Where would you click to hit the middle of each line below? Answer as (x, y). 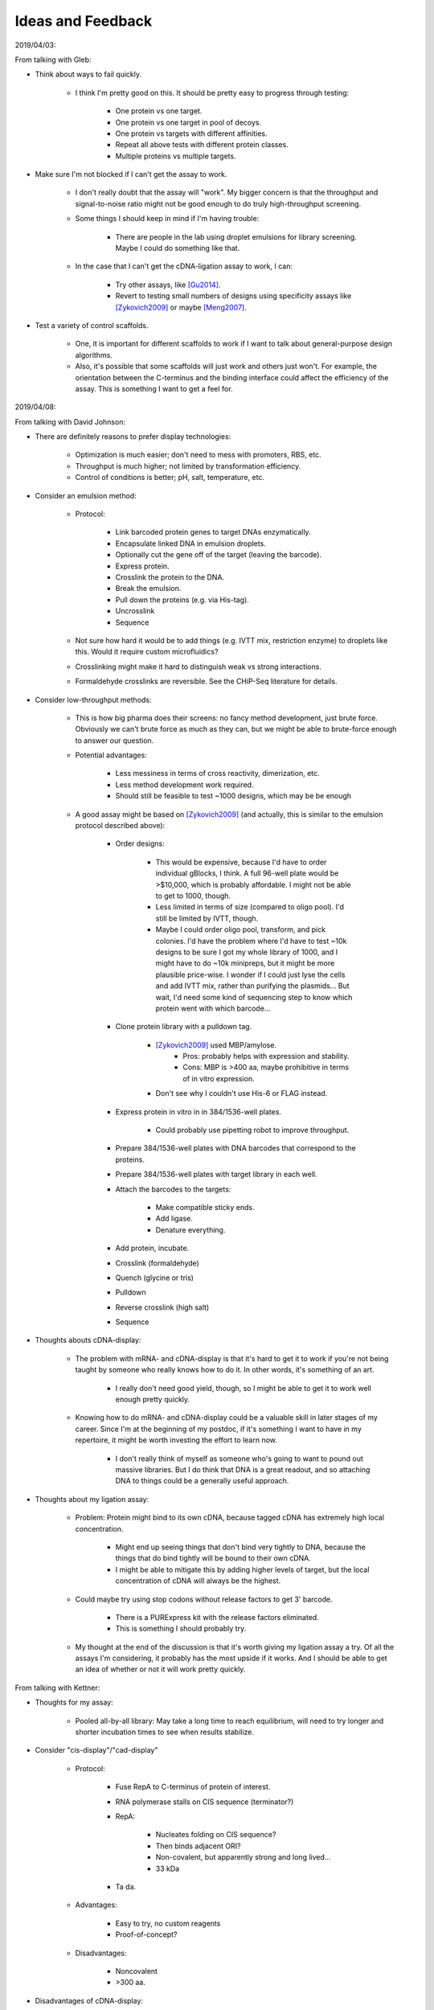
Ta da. (126, 1886)
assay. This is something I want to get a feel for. (154, 388)
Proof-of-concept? (146, 1934)
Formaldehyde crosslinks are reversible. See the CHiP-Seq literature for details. (206, 681)
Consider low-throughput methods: (93, 699)
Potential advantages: (111, 755)
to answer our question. (115, 740)
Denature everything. (190, 1229)
